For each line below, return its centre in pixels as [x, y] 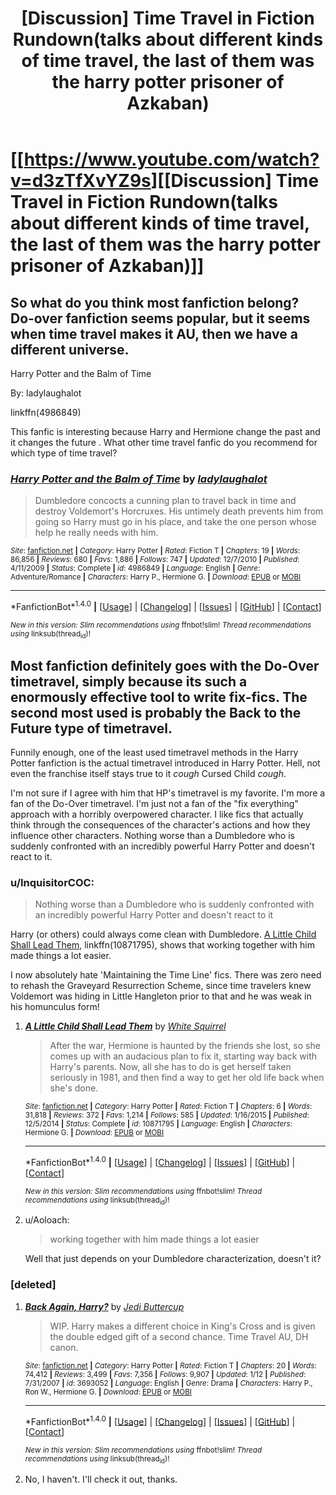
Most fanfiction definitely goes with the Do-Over [165, 665]
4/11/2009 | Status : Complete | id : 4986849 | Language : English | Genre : [135, 568]
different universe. [70, 349]
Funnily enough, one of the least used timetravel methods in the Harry [154, 753]
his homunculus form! [55, 1007]
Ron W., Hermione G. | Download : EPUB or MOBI [108, 1392]
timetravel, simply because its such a [129, 681]
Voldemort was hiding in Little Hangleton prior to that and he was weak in [161, 996]
